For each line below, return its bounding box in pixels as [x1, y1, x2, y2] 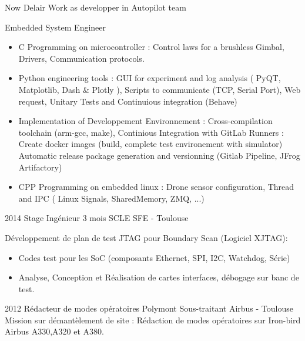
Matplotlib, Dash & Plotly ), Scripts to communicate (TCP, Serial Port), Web [18, 83, 301, 95]
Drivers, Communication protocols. [18, 52, 145, 64]
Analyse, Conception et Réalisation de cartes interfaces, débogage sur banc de [18, 271, 299, 283]
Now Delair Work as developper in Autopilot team [5, 1, 186, 13]
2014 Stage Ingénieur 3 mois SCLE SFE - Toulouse [5, 212, 189, 224]
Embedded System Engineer [5, 21, 106, 33]
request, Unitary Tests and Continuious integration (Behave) [18, 95, 237, 107]
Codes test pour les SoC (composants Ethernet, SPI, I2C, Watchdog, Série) [18, 251, 290, 263]
